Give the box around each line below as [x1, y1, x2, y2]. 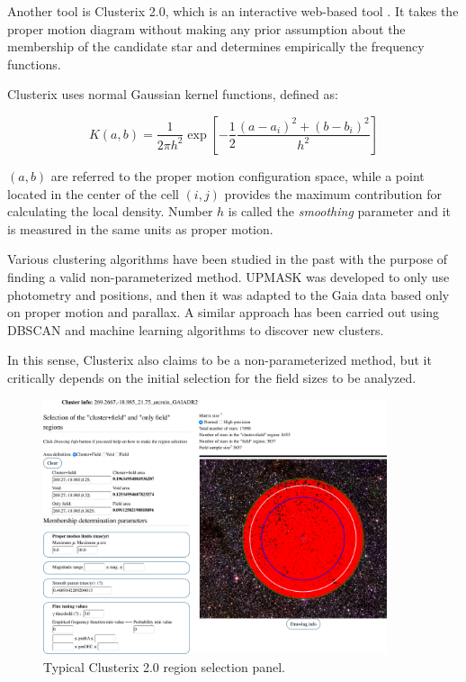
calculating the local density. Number [7, 202, 213, 221]
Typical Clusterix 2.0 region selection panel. [43, 657, 285, 676]
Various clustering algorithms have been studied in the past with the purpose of [7, 250, 448, 268]
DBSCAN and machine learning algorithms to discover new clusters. [7, 320, 384, 339]
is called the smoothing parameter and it [228, 202, 452, 221]
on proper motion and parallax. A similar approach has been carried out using [7, 303, 440, 322]
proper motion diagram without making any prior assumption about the [7, 19, 406, 38]
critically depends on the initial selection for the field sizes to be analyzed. [7, 368, 417, 386]
